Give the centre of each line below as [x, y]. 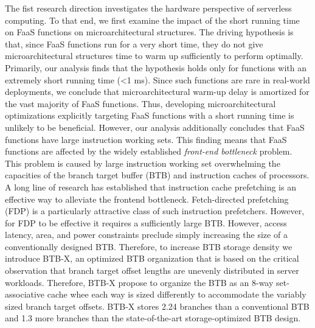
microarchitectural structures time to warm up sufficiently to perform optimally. [154, 56]
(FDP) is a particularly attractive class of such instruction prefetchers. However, [155, 211]
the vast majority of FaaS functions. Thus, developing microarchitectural [140, 103]
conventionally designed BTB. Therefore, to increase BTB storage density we [149, 246]
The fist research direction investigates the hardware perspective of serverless [148, 8]
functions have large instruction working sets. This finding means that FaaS [146, 139]
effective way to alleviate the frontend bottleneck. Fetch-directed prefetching [147, 199]
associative [25, 294]
